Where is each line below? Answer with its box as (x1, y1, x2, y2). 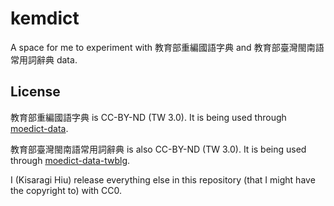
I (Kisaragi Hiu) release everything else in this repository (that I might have (10, 173, 316, 186)
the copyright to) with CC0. (10, 184, 123, 196)
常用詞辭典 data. (10, 53, 78, 66)
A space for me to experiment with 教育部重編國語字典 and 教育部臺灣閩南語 (10, 41, 325, 53)
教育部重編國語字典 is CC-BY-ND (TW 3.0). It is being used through (10, 111, 287, 123)
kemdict (10, 7, 80, 30)
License (10, 83, 61, 101)
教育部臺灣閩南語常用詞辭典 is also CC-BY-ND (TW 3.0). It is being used (10, 143, 307, 155)
